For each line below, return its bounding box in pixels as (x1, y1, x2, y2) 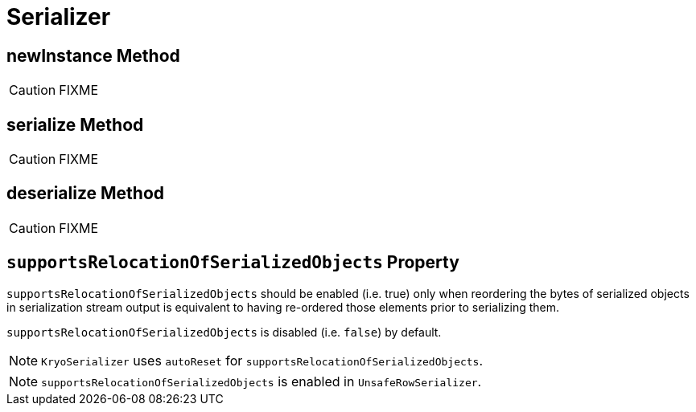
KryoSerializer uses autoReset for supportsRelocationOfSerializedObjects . (41, 352, 484, 369)
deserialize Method (6, 183, 165, 204)
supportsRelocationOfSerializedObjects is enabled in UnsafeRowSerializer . (41, 373, 482, 390)
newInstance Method (6, 45, 180, 66)
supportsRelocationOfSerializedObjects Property (6, 252, 459, 273)
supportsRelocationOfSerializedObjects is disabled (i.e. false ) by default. (6, 324, 442, 339)
